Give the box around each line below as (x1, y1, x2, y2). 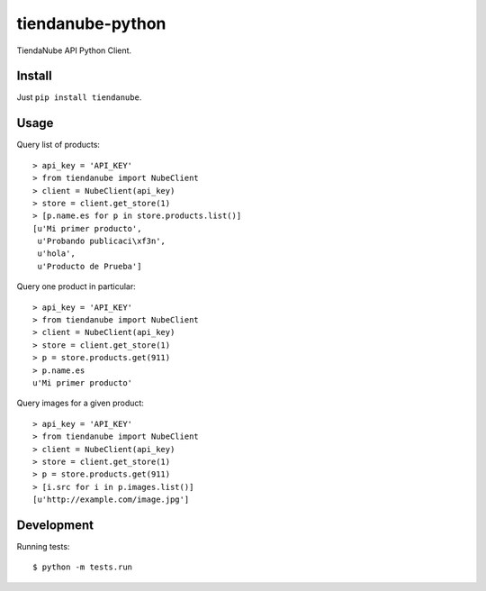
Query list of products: (16, 140, 101, 150)
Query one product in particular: (16, 281, 137, 292)
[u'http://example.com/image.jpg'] (32, 495, 190, 505)
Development (16, 517, 94, 532)
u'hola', (37, 249, 76, 259)
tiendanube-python (16, 14, 166, 33)
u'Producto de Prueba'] (37, 261, 142, 271)
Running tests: (16, 541, 70, 552)
